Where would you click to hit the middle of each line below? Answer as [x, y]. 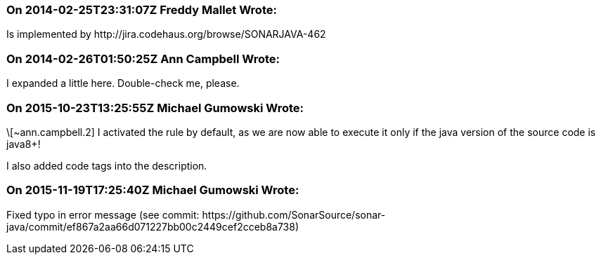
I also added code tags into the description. [107, 165]
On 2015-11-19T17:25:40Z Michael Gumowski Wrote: [153, 190]
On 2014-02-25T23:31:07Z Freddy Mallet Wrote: [142, 10]
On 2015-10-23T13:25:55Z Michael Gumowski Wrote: [155, 108]
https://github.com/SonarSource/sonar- [294, 214]
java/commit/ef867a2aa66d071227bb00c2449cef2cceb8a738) [153, 226]
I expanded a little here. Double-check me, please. [123, 83]
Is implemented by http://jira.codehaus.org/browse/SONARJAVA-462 [166, 34]
